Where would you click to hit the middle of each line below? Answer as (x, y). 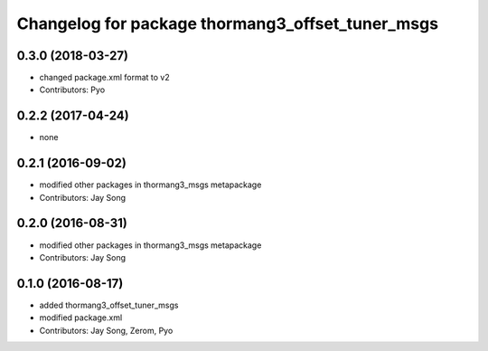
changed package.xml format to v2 (105, 78)
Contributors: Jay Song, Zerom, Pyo (106, 330)
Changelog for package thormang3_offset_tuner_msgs (227, 24)
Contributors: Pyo (72, 90)
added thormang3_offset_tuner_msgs (109, 305)
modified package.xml (81, 318)
